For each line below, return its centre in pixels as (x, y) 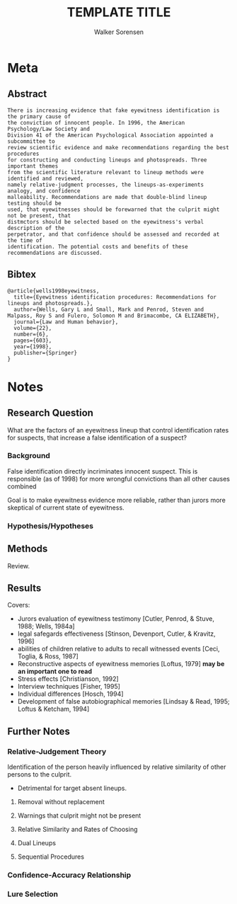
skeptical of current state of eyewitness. (66, 508)
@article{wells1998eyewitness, (53, 291)
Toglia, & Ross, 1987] (48, 656)
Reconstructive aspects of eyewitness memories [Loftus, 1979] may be (121, 664)
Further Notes (39, 731)
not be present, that (39, 216)
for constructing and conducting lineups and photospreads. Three (107, 160)
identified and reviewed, (45, 178)
